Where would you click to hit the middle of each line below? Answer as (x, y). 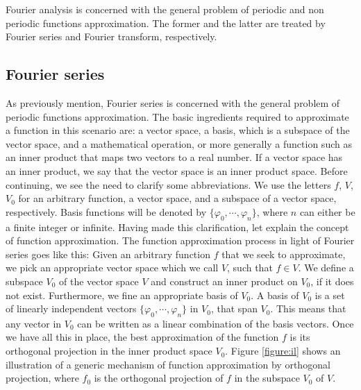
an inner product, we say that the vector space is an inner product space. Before (177, 170)
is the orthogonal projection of (159, 378)
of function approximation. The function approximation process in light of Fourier (180, 240)
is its (300, 337)
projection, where (42, 378)
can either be (327, 211)
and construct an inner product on (224, 281)
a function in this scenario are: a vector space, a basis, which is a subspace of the (178, 130)
